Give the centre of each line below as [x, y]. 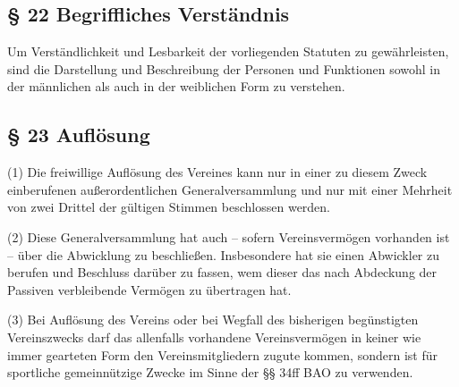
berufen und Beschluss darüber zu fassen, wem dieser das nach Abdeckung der [222, 272]
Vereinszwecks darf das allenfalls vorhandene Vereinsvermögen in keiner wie [214, 337]
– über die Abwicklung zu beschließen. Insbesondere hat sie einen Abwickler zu [224, 254]
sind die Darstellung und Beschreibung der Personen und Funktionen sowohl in [224, 68]
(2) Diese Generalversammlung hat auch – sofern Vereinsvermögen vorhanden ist [229, 236]
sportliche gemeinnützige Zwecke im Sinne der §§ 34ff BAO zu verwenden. [210, 372]
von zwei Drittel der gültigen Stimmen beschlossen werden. [169, 207]
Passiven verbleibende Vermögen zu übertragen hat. [149, 289]
